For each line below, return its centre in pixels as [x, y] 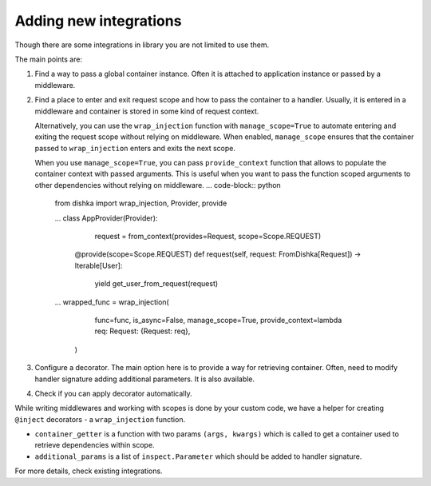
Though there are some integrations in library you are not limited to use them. [142, 45]
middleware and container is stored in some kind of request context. [147, 111]
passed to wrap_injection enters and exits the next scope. [135, 148]
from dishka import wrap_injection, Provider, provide [141, 203]
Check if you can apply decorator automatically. [113, 393]
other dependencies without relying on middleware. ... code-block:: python [158, 185]
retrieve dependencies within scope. [95, 445]
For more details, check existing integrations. [89, 471]
